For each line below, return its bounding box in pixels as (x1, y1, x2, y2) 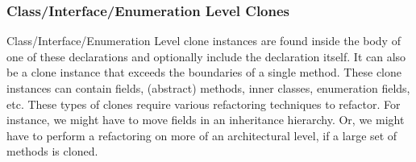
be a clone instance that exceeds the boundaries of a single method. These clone (6, 64, 401, 81)
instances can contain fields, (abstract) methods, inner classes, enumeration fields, (6, 80, 410, 96)
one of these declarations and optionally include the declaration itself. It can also (6, 48, 406, 64)
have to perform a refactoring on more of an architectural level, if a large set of (6, 127, 397, 143)
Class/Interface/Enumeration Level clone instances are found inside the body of (6, 32, 401, 49)
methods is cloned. (6, 143, 98, 160)
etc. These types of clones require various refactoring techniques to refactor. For (6, 95, 401, 112)
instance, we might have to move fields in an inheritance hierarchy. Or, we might (6, 111, 405, 128)
